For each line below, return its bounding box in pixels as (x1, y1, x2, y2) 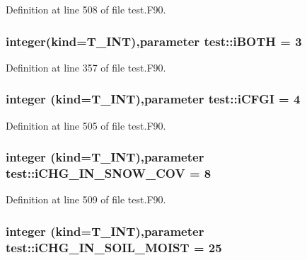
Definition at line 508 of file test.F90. (6, 2, 166, 16)
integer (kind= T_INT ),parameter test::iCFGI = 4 (6, 90, 301, 108)
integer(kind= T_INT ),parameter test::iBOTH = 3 (6, 32, 302, 50)
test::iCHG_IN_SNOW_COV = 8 (6, 164, 212, 182)
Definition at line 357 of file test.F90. (6, 60, 166, 74)
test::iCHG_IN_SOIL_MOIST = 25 (6, 238, 222, 256)
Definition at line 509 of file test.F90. (6, 192, 166, 207)
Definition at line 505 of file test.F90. (6, 118, 166, 132)
